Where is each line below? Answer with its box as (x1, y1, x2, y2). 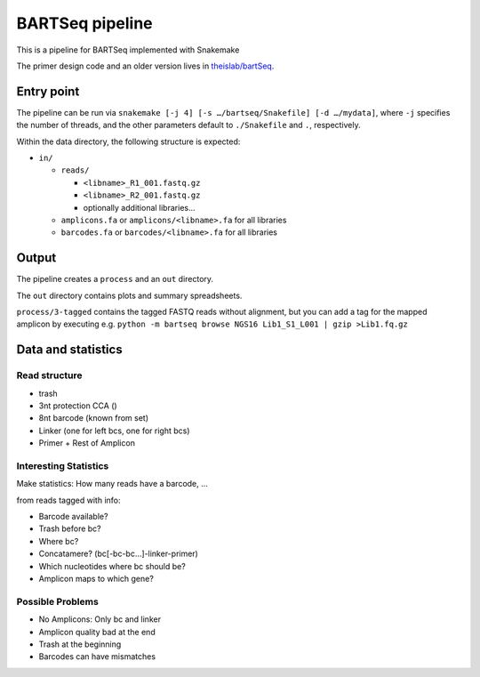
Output (16, 250, 57, 266)
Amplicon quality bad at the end (38, 626, 156, 637)
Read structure (16, 369, 83, 382)
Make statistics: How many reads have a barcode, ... (16, 479, 208, 489)
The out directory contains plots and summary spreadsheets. (16, 290, 243, 301)
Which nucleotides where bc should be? (38, 560, 186, 571)
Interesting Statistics (16, 459, 109, 471)
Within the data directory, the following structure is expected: (16, 136, 241, 147)
